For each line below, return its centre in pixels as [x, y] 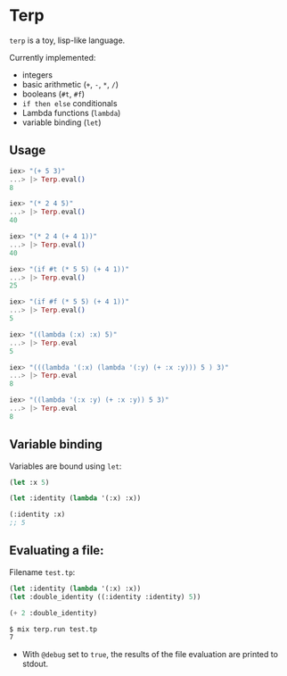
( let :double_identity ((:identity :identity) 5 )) [105, 597]
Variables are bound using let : [66, 466]
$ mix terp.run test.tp [53, 629]
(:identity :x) [37, 514]
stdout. [35, 664]
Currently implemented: [53, 57]
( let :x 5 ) [29, 482]
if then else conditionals [70, 103]
